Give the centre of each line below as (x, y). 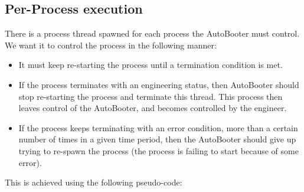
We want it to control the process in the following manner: (111, 45)
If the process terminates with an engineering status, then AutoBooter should (159, 84)
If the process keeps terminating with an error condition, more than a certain (158, 127)
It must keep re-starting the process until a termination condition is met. (151, 65)
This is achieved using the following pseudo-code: (94, 182)
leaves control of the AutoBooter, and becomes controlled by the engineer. (153, 108)
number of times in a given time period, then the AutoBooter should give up (157, 139)
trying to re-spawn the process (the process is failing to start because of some (158, 150)
